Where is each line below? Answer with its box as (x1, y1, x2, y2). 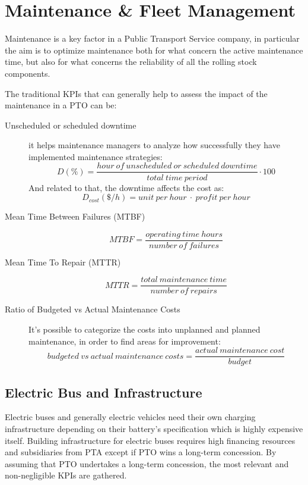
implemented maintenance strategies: (28, 150, 163, 162)
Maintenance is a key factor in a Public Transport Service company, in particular (5, 32, 300, 45)
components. (5, 67, 50, 79)
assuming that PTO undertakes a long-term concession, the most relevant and (5, 457, 289, 470)
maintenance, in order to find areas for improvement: (28, 334, 221, 347)
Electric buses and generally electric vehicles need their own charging (5, 411, 256, 423)
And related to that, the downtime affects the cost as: (28, 181, 224, 193)
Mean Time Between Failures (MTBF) (5, 210, 145, 223)
